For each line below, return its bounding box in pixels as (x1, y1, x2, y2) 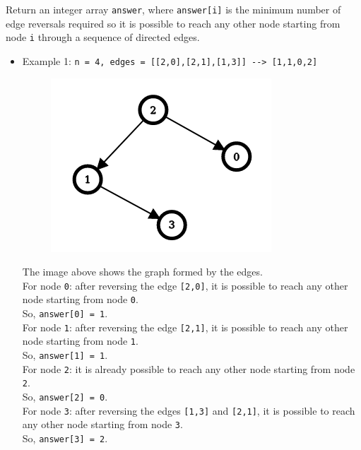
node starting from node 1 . (22, 333, 138, 348)
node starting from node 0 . (22, 292, 138, 307)
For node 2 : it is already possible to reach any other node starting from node (22, 361, 355, 376)
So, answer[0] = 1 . (22, 306, 108, 321)
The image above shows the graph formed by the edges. (22, 264, 263, 279)
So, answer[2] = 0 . (22, 389, 108, 403)
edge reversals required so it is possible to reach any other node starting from (6, 16, 341, 30)
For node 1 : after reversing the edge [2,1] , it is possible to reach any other (22, 319, 348, 334)
